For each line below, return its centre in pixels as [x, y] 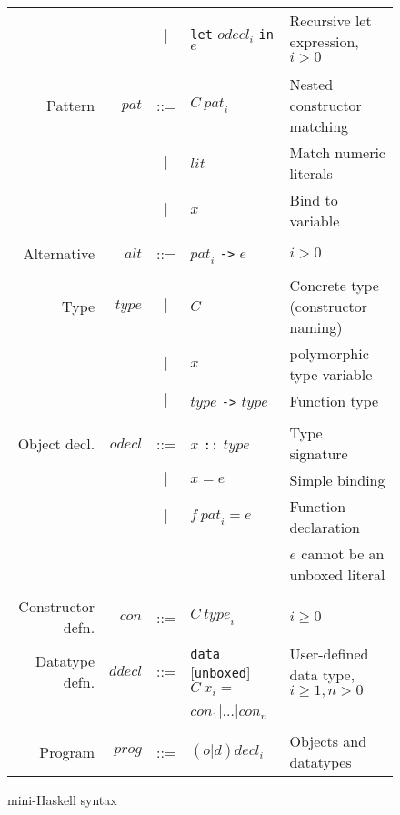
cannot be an [343, 554]
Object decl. [56, 443]
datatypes [320, 762]
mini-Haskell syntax [62, 800]
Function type [334, 401]
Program [67, 751]
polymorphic [329, 354]
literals [311, 173]
